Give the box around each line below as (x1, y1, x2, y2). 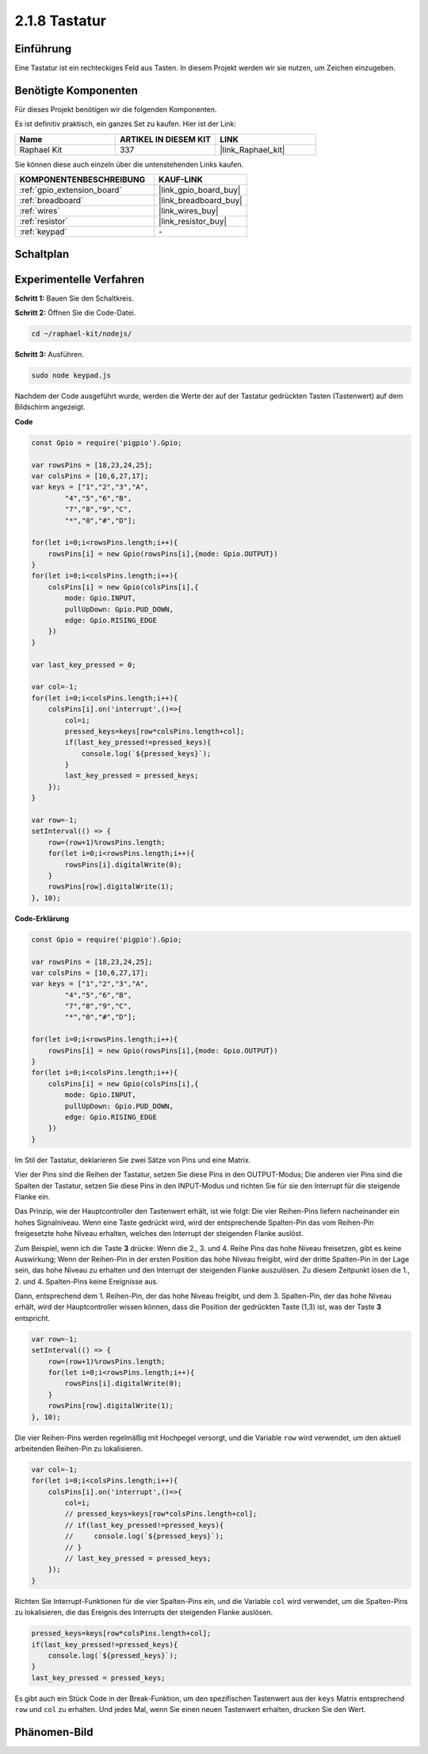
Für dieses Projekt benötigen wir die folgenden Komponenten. (14, 104, 217, 114)
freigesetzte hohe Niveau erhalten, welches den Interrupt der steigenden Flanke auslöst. (14, 1229, 304, 1238)
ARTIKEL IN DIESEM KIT (119, 133, 212, 144)
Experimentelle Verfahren (14, 272, 145, 286)
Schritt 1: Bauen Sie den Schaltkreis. (14, 294, 134, 303)
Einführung (14, 42, 71, 56)
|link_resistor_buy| (159, 216, 227, 227)
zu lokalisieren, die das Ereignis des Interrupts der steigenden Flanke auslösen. (14, 1607, 273, 1618)
